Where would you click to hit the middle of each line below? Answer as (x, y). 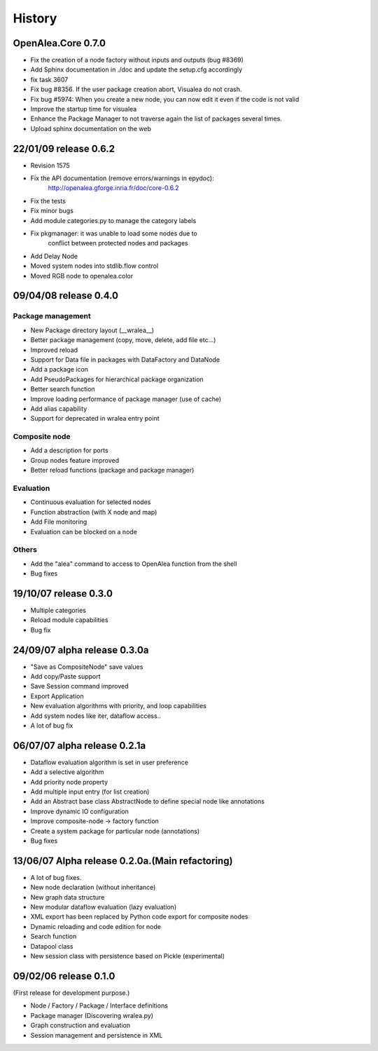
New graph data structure (68, 897)
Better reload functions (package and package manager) (112, 470)
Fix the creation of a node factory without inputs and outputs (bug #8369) (137, 60)
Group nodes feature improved (75, 460)
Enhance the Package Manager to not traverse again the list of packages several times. (156, 118)
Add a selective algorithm (67, 772)
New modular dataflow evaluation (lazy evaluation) (104, 907)
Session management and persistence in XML (97, 1035)
